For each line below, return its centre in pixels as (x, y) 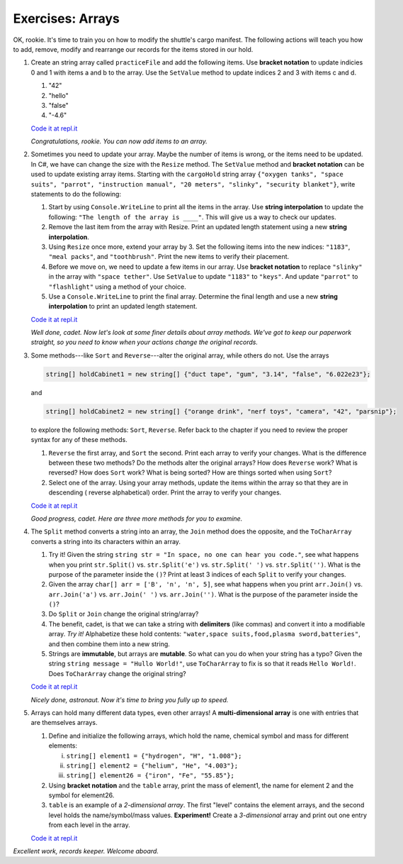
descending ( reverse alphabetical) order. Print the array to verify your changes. (165, 492)
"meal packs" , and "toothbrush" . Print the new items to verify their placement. (169, 257)
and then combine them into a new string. (109, 644)
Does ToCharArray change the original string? (118, 673)
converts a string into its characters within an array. (106, 541)
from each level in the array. (89, 825)
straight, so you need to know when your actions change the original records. (144, 342)
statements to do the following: (76, 194)
